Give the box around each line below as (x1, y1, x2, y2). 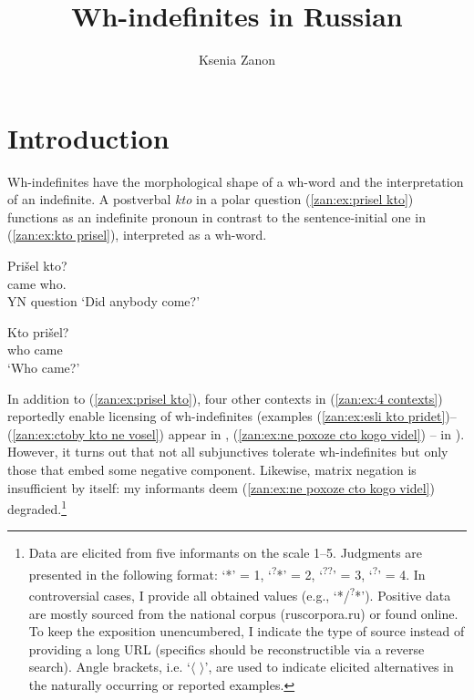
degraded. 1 (7, 497, 67, 518)
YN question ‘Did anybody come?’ (7, 292, 201, 311)
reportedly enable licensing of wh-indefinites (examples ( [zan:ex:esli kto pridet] (7, 407, 446, 426)
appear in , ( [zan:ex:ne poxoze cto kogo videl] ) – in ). (168, 424, 465, 443)
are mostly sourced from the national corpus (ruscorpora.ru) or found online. (28, 603, 459, 623)
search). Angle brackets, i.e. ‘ (28, 657, 191, 676)
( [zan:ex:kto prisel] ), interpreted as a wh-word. (7, 225, 267, 244)
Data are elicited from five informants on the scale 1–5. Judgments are (28, 543, 423, 562)
